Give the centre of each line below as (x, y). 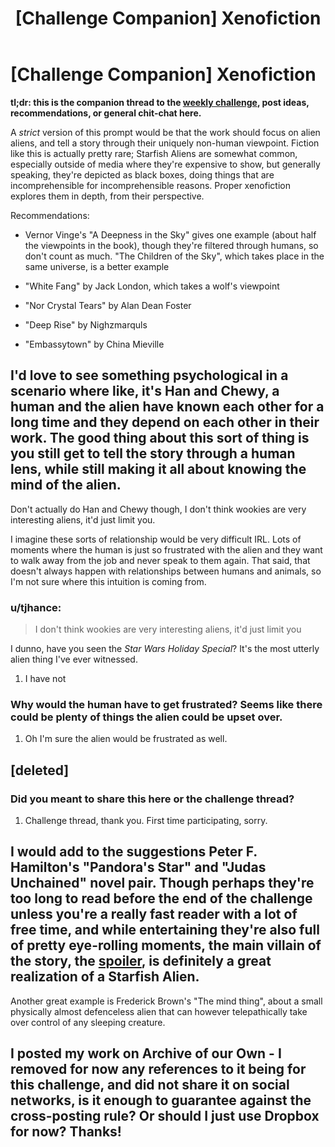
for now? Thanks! (66, 1132)
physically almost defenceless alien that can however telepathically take (159, 1011)
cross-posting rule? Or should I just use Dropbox (165, 1116)
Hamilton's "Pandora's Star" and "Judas (138, 867)
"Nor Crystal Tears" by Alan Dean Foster (108, 305)
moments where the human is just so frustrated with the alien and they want (166, 549)
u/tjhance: (36, 607)
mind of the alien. (66, 485)
